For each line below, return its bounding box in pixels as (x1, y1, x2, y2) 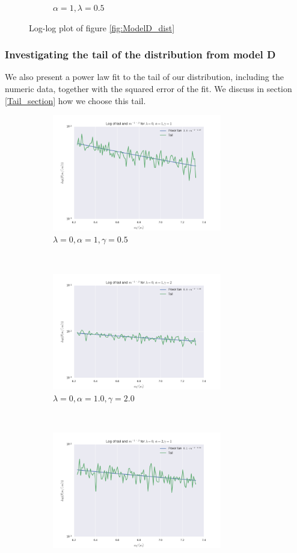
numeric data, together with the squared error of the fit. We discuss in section (5, 82, 292, 94)
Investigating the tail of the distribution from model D (5, 47, 276, 62)
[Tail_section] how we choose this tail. (5, 94, 146, 107)
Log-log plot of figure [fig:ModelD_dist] (29, 21, 175, 34)
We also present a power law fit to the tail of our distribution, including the (5, 70, 284, 83)
